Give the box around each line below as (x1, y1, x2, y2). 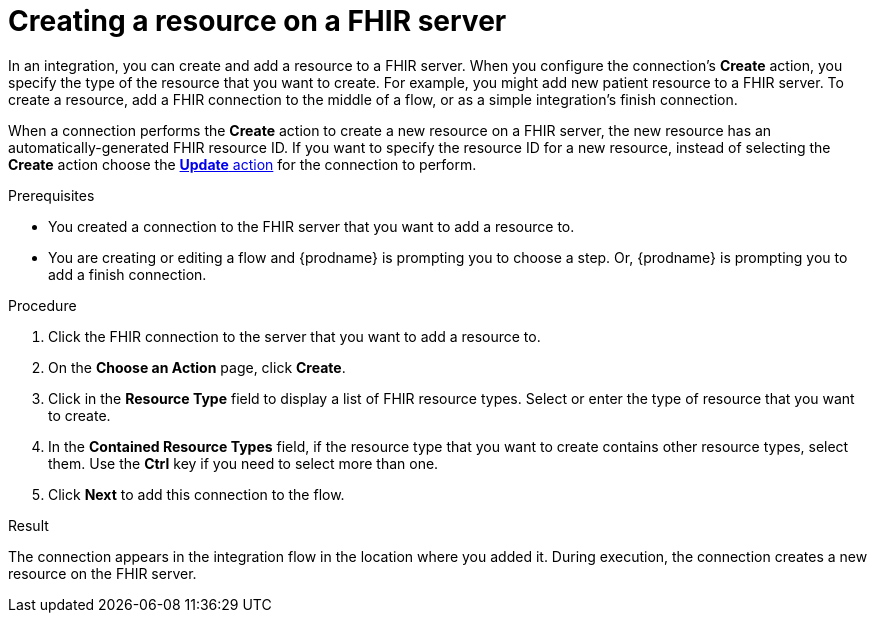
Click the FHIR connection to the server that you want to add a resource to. (48, 327, 541, 345)
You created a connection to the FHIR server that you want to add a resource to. (48, 217, 575, 235)
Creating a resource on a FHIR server (8, 4, 507, 38)
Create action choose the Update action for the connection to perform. (8, 155, 477, 173)
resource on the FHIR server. (8, 564, 197, 582)
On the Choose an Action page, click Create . (48, 358, 346, 376)
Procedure (8, 296, 77, 314)
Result (8, 516, 49, 534)
